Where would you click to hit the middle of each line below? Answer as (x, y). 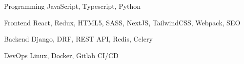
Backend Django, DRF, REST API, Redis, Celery (78, 39)
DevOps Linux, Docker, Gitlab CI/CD (61, 55)
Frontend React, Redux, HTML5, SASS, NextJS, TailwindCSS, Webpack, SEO (122, 22)
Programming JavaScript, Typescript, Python (72, 6)
